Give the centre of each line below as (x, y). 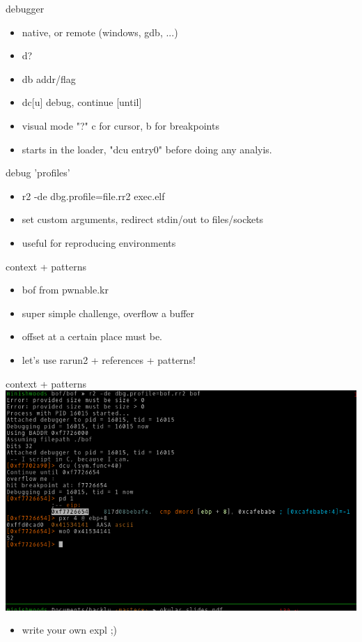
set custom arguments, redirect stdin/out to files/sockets (143, 219)
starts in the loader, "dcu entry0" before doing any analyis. (147, 149)
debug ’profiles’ (38, 173)
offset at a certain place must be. (92, 336)
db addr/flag (49, 78)
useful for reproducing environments (99, 242)
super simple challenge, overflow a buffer (108, 313)
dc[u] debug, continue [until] (82, 102)
